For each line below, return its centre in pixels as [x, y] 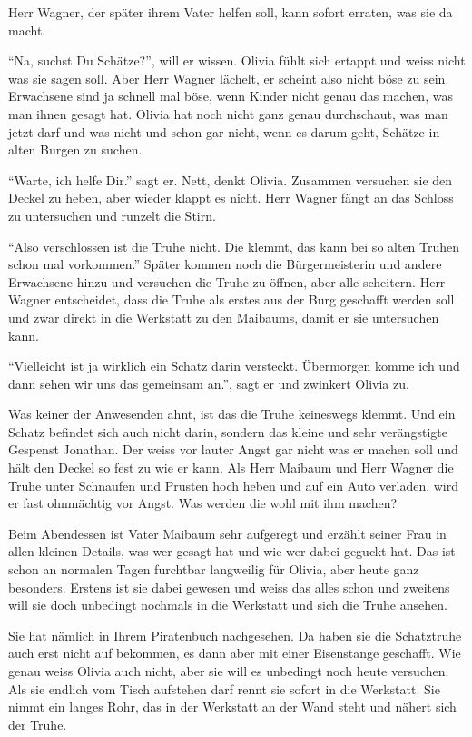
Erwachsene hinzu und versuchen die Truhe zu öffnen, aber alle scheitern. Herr [227, 281]
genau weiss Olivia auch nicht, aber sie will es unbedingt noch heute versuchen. [229, 671]
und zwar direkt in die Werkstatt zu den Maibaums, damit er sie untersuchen [224, 317]
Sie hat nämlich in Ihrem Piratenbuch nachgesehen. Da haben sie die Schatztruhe [235, 635]
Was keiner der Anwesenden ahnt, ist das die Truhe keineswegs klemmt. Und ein [232, 414]
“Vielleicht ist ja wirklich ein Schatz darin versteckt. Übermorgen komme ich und [234, 366]
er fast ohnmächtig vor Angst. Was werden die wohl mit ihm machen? [203, 503]
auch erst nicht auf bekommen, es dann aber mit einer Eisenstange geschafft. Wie [235, 653]
